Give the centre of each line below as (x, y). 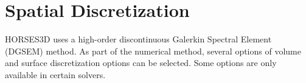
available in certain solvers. (55, 74)
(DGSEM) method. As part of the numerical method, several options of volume (153, 51)
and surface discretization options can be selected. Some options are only (141, 63)
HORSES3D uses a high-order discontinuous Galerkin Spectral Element (138, 39)
